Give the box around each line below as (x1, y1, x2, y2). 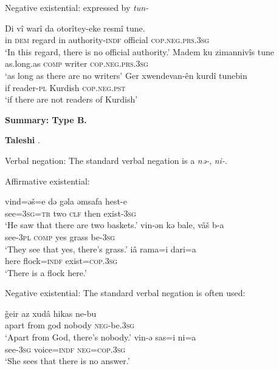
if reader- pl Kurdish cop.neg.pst (5, 81, 126, 93)
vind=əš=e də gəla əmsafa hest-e (5, 195, 127, 208)
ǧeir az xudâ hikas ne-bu (5, 306, 97, 319)
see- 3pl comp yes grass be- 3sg (5, 230, 115, 243)
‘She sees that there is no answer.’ (5, 354, 130, 367)
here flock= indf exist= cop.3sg (5, 254, 118, 267)
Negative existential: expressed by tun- (5, 1, 149, 13)
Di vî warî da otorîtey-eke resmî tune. (5, 21, 145, 34)
